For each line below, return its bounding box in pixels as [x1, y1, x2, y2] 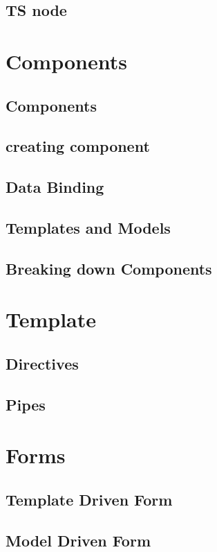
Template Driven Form [6, 488, 173, 510]
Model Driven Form [6, 529, 151, 551]
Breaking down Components [6, 257, 212, 279]
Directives [6, 352, 79, 374]
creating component [6, 135, 150, 157]
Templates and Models [6, 216, 171, 238]
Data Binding [6, 176, 104, 198]
